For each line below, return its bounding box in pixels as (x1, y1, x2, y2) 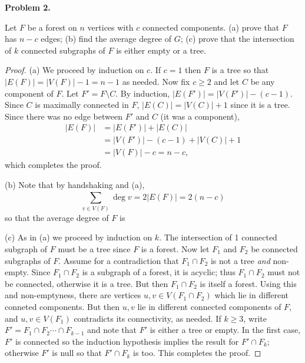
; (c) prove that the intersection (180, 32, 294, 45)
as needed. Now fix (122, 75, 190, 87)
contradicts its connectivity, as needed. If (74, 312, 221, 324)
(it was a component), (160, 110, 240, 122)
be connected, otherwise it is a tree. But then (5, 277, 168, 289)
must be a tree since (58, 242, 131, 255)
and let (214, 75, 240, 87)
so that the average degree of (5, 211, 109, 223)
